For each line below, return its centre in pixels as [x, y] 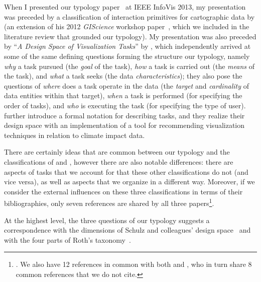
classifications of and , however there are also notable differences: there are [119, 161]
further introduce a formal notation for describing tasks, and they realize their [124, 115]
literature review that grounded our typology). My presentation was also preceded [130, 36]
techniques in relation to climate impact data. [75, 135]
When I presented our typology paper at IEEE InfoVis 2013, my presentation [125, 7]
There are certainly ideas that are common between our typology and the [117, 152]
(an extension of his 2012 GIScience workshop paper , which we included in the [127, 26]
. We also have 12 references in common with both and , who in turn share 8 [134, 264]
